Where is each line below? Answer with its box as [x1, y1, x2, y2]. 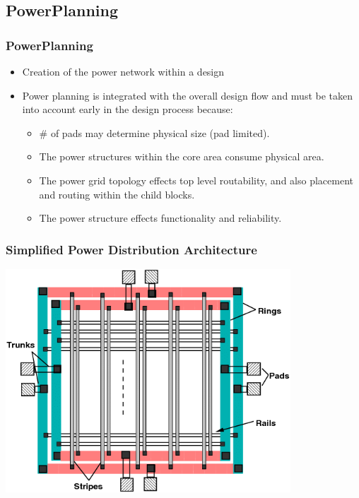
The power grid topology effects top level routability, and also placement [39, 172, 353, 187]
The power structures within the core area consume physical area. [39, 149, 324, 164]
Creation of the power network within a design [22, 64, 225, 78]
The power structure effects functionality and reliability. [39, 211, 282, 225]
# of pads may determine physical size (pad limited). [39, 125, 270, 140]
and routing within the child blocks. [39, 186, 195, 201]
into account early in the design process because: [22, 102, 233, 117]
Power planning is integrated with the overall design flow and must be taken [22, 88, 353, 102]
